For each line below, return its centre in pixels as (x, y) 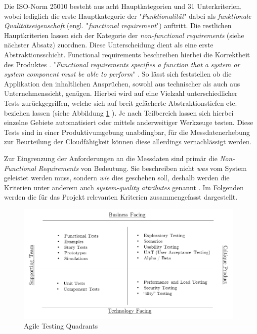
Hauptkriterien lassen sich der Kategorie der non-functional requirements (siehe (124, 35)
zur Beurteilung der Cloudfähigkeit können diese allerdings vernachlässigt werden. (128, 142)
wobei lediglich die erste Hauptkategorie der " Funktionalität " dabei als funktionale (128, 16)
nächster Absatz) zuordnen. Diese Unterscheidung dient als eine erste (109, 45)
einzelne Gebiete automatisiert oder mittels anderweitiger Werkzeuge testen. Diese (128, 122)
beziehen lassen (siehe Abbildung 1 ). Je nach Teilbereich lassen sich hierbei (119, 112)
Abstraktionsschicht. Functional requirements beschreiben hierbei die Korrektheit (127, 54)
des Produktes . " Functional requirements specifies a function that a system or (122, 64)
